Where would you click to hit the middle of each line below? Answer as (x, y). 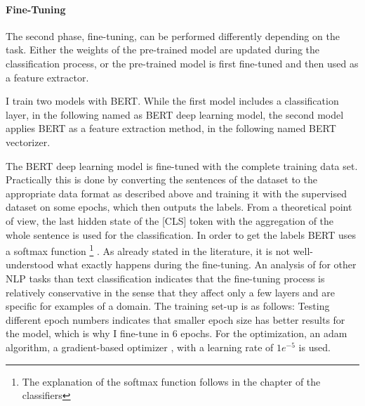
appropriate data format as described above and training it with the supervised (176, 193)
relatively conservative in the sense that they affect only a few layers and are (171, 292)
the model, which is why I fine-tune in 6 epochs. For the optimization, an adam (177, 333)
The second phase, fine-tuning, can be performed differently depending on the (173, 35)
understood (30, 264)
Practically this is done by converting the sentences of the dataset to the (161, 179)
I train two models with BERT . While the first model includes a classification (172, 101)
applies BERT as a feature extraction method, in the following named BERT (171, 128)
